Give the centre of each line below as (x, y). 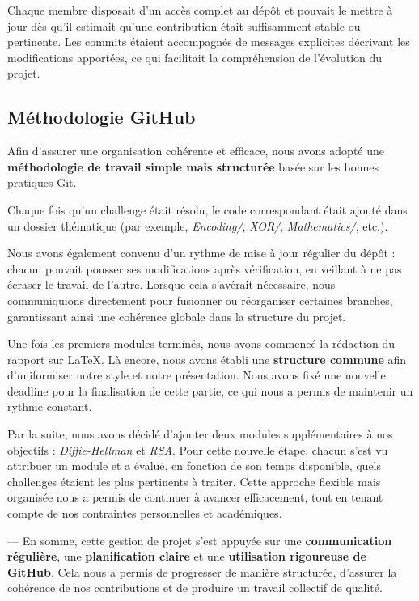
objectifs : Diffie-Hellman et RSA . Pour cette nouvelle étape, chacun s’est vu (198, 449)
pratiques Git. (42, 182)
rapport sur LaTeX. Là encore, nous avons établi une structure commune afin (207, 359)
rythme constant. (50, 406)
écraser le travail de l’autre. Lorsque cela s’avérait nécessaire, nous (171, 284)
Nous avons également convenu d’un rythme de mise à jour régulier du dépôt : (201, 253)
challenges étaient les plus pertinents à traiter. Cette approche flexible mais (194, 481)
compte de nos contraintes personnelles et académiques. (145, 513)
